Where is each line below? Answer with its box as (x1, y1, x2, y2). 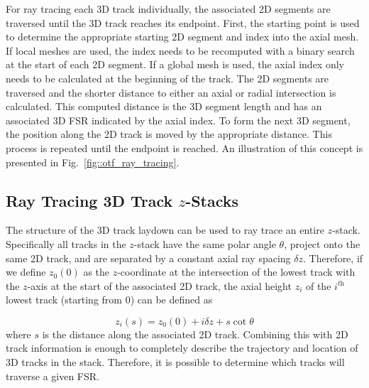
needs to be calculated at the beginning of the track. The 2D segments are (6, 70, 329, 85)
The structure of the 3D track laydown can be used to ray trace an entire (6, 222, 324, 237)
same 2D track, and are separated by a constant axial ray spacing (6, 250, 291, 265)
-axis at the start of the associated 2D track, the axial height (27, 278, 292, 293)
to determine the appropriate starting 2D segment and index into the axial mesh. (6, 29, 359, 44)
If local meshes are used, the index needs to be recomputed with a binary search (6, 43, 355, 58)
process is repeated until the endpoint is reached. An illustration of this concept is (6, 140, 363, 155)
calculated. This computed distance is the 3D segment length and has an (6, 99, 322, 114)
